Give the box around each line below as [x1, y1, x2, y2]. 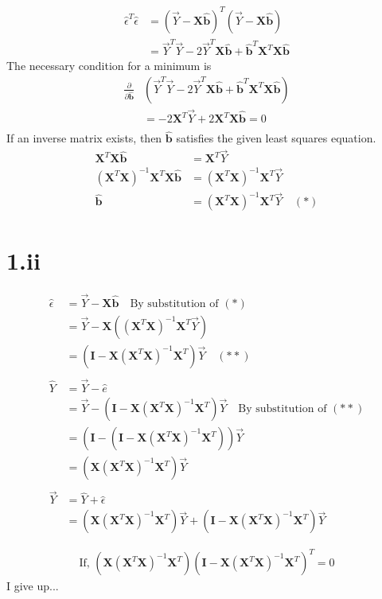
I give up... [6, 578, 59, 594]
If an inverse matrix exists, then [6, 130, 162, 146]
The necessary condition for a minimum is [6, 57, 212, 74]
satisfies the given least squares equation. [176, 130, 376, 146]
